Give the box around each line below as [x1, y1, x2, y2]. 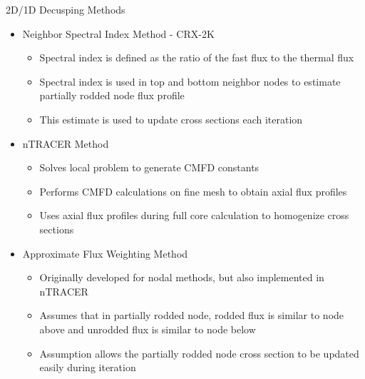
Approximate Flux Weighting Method [22, 246, 188, 261]
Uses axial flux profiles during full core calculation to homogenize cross [39, 208, 349, 223]
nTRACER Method [22, 136, 109, 151]
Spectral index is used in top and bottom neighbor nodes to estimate [39, 74, 341, 89]
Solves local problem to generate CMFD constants [39, 160, 259, 175]
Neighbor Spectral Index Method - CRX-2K [22, 26, 215, 41]
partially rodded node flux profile [39, 88, 185, 103]
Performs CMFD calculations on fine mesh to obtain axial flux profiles [39, 183, 347, 198]
